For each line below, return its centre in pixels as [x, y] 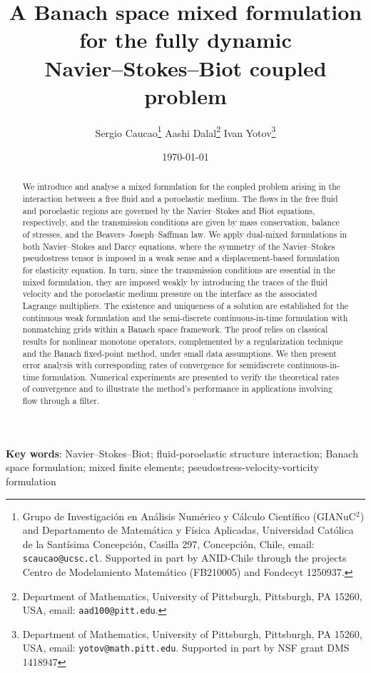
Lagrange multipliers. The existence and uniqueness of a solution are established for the [185, 305]
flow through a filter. [61, 401]
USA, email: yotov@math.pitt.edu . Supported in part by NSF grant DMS [186, 648]
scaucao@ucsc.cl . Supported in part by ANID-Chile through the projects [184, 558]
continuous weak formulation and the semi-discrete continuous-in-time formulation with [185, 317]
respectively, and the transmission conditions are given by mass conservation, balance [181, 222]
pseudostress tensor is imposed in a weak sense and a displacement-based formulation [181, 258]
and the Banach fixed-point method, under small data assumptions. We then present [179, 353]
